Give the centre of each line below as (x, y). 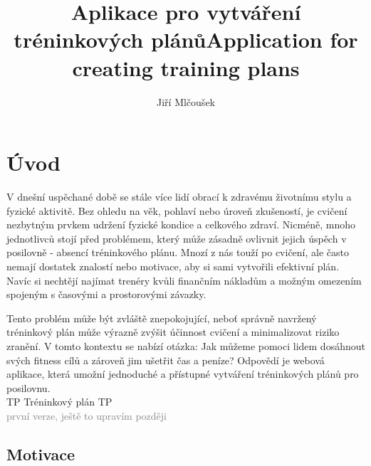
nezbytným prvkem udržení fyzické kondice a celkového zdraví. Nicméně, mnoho (181, 224)
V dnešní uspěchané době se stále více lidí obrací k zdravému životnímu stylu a (179, 197)
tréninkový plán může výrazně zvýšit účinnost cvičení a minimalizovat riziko (173, 332)
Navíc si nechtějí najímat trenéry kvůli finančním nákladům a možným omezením (184, 280)
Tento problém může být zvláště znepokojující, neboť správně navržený (162, 318)
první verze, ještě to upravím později (87, 415)
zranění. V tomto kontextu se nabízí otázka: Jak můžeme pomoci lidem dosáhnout (186, 345)
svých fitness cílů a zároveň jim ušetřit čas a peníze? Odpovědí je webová (166, 360)
